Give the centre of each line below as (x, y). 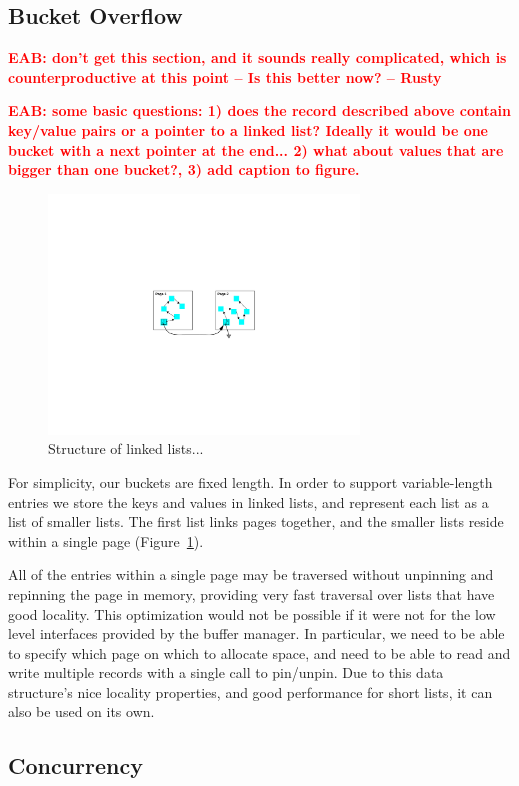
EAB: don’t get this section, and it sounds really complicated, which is (257, 57)
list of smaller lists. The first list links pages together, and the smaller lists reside (256, 521)
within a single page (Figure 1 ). (106, 540)
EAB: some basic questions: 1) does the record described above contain (259, 110)
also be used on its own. (81, 711)
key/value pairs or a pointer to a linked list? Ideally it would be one (248, 129)
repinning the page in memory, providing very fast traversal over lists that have (251, 593)
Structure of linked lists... (126, 448)
